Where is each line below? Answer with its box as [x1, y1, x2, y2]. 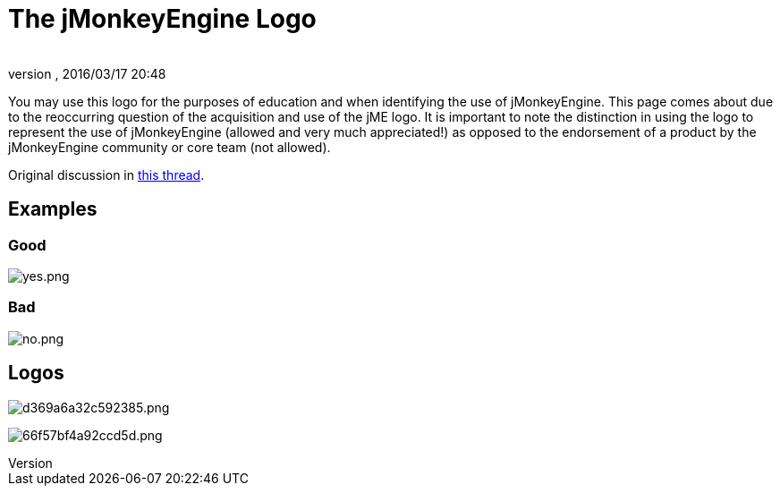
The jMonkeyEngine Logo [8, 4, 317, 34]
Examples [8, 198, 97, 221]
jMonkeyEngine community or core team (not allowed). [8, 139, 331, 155]
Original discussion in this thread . [8, 166, 205, 183]
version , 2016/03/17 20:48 [8, 65, 166, 81]
